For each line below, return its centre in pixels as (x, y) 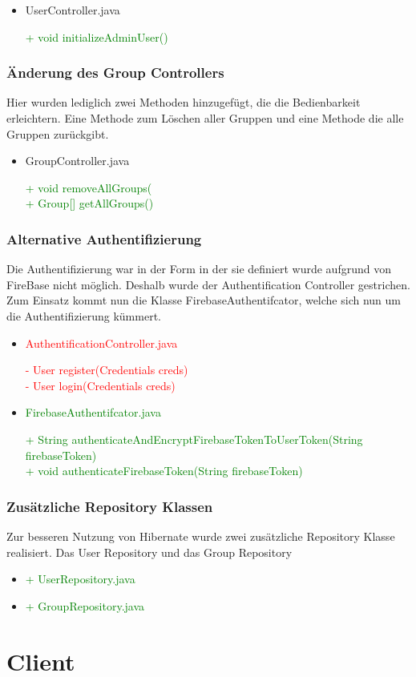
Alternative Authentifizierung (104, 238)
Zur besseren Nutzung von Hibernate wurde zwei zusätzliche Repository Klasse (201, 536)
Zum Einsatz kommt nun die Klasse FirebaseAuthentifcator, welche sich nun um (204, 300)
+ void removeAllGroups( (89, 187)
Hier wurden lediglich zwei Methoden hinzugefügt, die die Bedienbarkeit (184, 102)
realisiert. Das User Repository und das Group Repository (149, 552)
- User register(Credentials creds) (107, 370)
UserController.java (73, 10)
